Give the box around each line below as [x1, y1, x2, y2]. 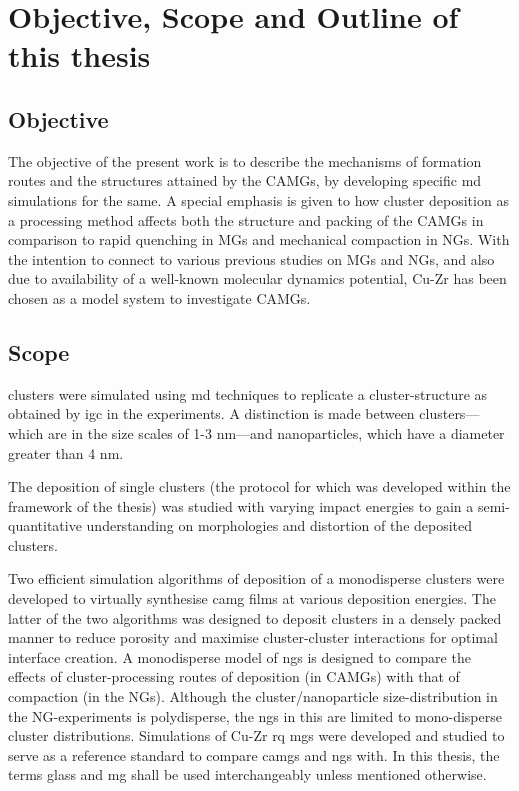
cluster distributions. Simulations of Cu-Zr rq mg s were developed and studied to [8, 725, 505, 746]
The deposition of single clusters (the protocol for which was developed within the [8, 476, 511, 497]
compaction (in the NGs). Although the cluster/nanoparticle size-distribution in [8, 686, 498, 707]
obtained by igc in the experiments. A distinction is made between [8, 403, 415, 424]
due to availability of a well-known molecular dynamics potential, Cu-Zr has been [8, 268, 507, 289]
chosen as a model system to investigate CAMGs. [8, 287, 311, 308]
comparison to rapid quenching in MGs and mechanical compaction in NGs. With [8, 229, 510, 250]
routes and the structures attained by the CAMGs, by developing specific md [8, 170, 482, 191]
